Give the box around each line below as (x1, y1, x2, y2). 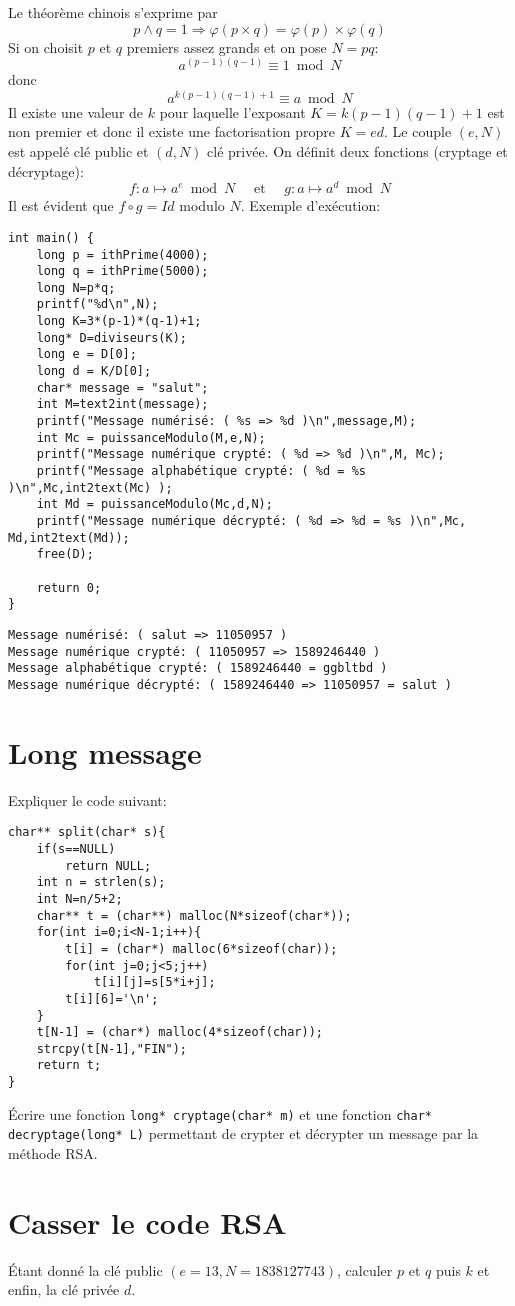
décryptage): (8, 160, 84, 181)
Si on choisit (8, 36, 84, 57)
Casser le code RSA (8, 1201, 287, 1242)
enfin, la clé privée (8, 1279, 120, 1300)
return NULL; (65, 858, 152, 873)
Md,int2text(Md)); (8, 530, 130, 545)
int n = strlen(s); (36, 875, 166, 890)
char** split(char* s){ (8, 825, 166, 840)
